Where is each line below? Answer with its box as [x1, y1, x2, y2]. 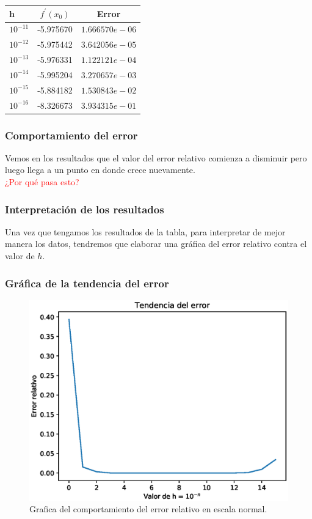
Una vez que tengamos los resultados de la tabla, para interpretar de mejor [5, 225, 286, 238]
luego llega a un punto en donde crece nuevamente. [5, 163, 195, 176]
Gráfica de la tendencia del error [5, 275, 169, 290]
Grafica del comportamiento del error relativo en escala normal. [29, 502, 267, 515]
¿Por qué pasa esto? [5, 175, 79, 188]
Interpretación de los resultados [5, 201, 164, 216]
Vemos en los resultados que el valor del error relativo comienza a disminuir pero [5, 151, 307, 164]
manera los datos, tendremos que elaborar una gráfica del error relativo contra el [5, 237, 307, 250]
